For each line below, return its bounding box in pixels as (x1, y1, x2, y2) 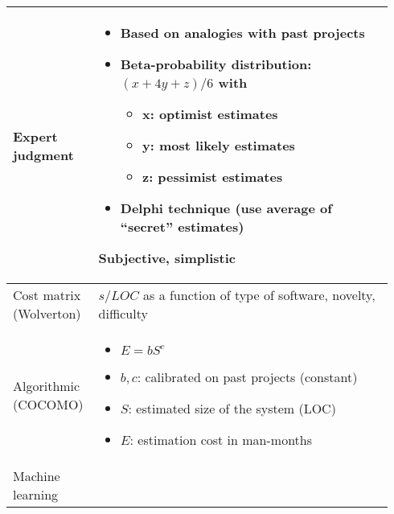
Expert (13, 126, 58, 146)
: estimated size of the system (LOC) (128, 399, 336, 417)
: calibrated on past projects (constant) (137, 368, 358, 386)
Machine (13, 467, 60, 485)
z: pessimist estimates (142, 167, 283, 186)
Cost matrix (13, 286, 81, 304)
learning (13, 485, 59, 504)
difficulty (98, 304, 148, 323)
